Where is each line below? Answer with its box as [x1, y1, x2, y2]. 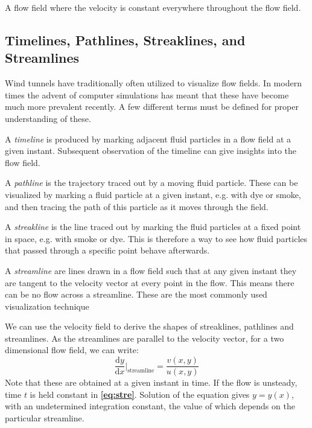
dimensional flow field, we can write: [5, 343, 139, 356]
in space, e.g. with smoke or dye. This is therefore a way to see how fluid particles [5, 232, 308, 244]
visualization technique [5, 299, 89, 312]
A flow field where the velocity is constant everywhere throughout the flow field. [5, 1, 301, 13]
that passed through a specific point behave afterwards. [5, 244, 210, 257]
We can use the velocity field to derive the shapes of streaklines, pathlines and [5, 320, 294, 333]
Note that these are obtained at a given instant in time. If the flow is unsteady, [5, 376, 298, 389]
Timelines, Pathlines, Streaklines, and [5, 30, 246, 49]
